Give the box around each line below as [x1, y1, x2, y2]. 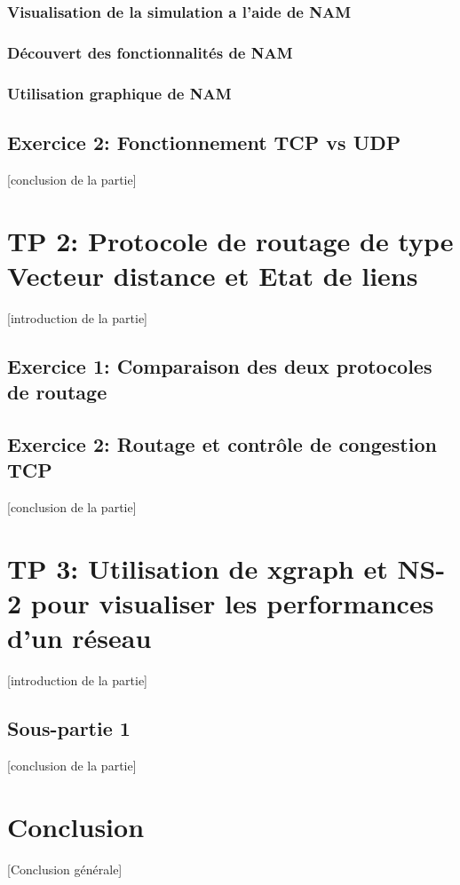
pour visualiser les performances [30, 584, 434, 620]
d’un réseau [7, 620, 152, 656]
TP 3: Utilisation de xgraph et [7, 549, 388, 586]
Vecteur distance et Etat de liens [7, 257, 418, 293]
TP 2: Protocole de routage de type [7, 222, 454, 258]
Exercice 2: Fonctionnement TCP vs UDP [7, 128, 401, 155]
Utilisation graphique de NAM [7, 82, 232, 104]
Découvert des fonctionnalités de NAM [7, 41, 293, 63]
